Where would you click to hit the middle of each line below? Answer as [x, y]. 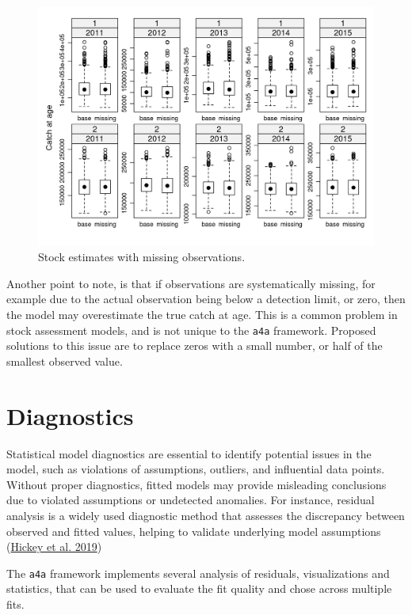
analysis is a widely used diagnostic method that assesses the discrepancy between [206, 515]
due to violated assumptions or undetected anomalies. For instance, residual [191, 500]
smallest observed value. [65, 361]
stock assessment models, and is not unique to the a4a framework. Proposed [191, 330]
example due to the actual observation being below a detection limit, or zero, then [206, 299]
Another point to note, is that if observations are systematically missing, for [191, 283]
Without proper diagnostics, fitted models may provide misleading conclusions [196, 484]
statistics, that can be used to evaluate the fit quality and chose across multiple [199, 588]
